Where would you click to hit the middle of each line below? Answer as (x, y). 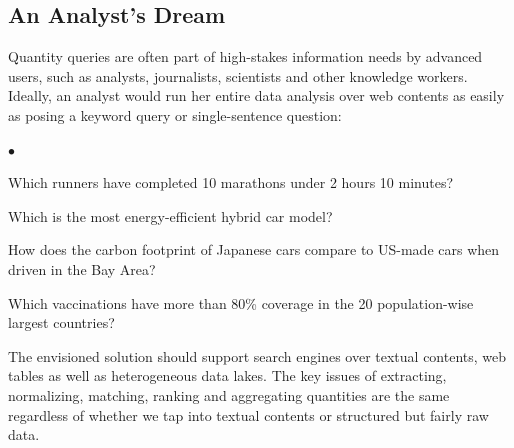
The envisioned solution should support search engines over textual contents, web (257, 355)
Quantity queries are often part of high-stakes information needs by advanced (245, 56)
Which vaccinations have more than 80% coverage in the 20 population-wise (241, 302)
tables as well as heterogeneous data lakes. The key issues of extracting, (227, 375)
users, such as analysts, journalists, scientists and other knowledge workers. (238, 75)
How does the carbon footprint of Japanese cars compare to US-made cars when (254, 249)
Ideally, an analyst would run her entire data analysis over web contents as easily (256, 95)
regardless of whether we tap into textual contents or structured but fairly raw (248, 414)
